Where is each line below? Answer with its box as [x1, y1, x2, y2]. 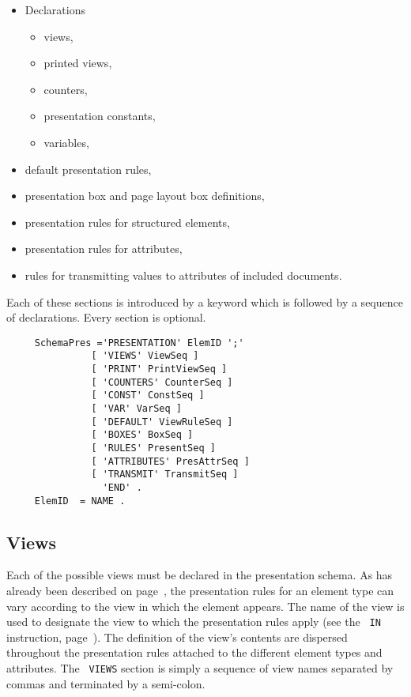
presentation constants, [43, 107, 156, 124]
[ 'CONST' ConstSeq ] [91, 390, 205, 401]
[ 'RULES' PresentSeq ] [91, 442, 216, 454]
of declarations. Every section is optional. [6, 309, 206, 326]
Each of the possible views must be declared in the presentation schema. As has [6, 567, 393, 583]
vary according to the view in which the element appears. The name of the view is [6, 597, 405, 614]
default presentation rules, [25, 160, 152, 177]
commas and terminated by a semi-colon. [6, 675, 205, 691]
